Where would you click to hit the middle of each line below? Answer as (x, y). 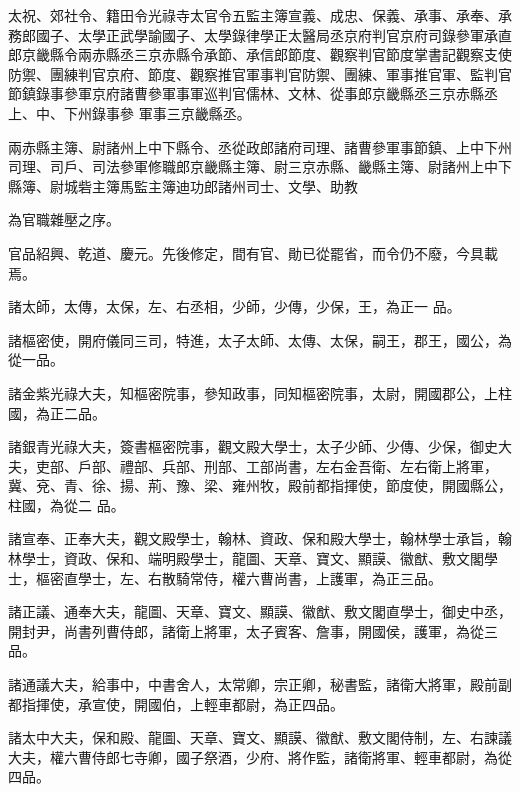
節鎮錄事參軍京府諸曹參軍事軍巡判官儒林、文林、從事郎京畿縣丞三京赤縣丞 (253, 93)
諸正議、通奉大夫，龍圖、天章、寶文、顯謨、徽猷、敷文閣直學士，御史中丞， (260, 611)
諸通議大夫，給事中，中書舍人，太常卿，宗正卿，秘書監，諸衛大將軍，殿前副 (260, 684)
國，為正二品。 (57, 412)
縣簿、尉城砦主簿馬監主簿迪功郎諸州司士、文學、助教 (183, 185)
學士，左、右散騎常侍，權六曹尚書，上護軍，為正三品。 (259, 577)
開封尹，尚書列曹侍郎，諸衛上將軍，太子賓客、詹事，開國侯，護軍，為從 (246, 630)
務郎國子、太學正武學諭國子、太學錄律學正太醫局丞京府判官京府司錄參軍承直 (260, 34)
